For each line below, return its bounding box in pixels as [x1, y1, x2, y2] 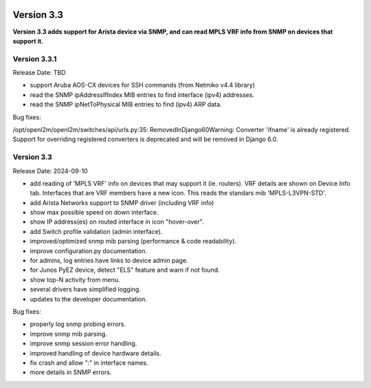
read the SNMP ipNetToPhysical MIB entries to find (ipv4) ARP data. [30, 100, 223, 109]
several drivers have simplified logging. [30, 285, 141, 294]
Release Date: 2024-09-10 [12, 166, 89, 175]
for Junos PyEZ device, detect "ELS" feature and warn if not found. [30, 266, 220, 274]
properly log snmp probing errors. [30, 320, 126, 328]
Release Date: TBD [12, 69, 66, 77]
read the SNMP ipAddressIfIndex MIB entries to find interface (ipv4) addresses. [30, 90, 254, 99]
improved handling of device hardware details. [30, 349, 161, 357]
